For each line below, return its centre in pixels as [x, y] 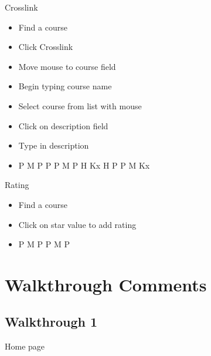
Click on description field [63, 125]
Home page [25, 346]
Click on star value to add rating [77, 224]
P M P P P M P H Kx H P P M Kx [84, 165]
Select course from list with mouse [80, 105]
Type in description [54, 145]
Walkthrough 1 [51, 322]
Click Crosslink [46, 47]
